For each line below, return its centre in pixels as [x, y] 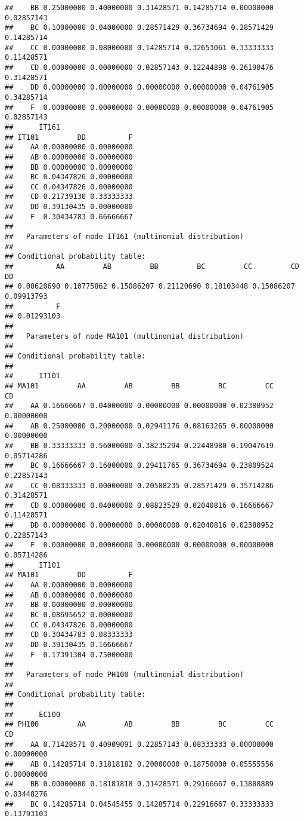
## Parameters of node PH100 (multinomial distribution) [124, 674]
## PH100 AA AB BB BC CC [139, 724]
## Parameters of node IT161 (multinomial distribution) [124, 237]
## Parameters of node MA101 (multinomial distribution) [124, 336]
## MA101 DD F [69, 575]
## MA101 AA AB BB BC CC [139, 386]
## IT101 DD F [69, 137]
